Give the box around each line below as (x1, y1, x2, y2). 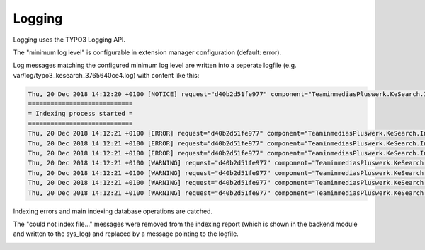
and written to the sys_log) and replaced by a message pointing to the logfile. (13, 230, 239, 238)
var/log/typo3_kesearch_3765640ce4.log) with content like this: (13, 71, 200, 79)
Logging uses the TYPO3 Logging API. (13, 35, 125, 44)
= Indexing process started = (28, 109, 133, 118)
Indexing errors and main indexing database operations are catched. (13, 207, 212, 215)
